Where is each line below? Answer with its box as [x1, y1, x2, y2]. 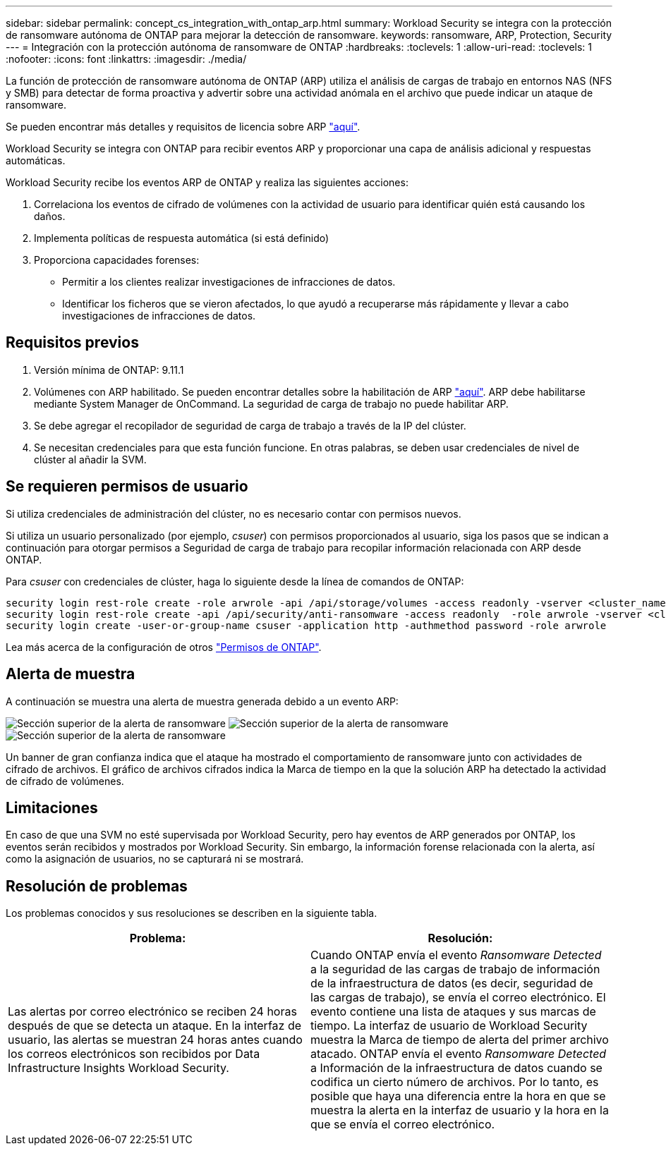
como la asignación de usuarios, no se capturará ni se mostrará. [6, 853, 304, 865]
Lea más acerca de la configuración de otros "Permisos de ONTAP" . [6, 640, 322, 653]
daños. [34, 210, 66, 222]
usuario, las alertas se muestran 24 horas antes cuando [8, 1033, 303, 1047]
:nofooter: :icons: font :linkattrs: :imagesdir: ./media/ [6, 53, 247, 65]
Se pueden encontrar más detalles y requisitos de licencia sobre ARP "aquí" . [6, 121, 361, 133]
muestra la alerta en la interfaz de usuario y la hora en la [310, 1103, 609, 1118]
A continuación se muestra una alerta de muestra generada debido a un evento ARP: [6, 695, 399, 707]
